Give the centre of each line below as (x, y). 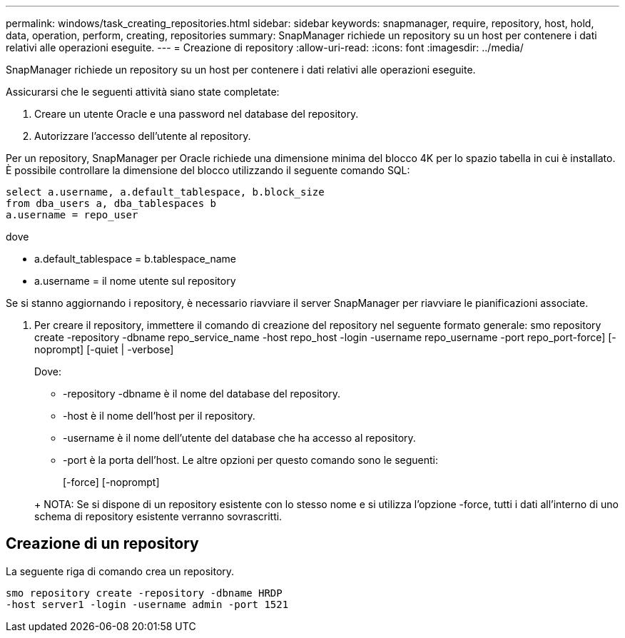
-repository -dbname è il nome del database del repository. (202, 394)
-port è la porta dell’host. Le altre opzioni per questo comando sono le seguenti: (250, 460)
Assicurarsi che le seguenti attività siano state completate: (143, 92)
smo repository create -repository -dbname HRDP (144, 593)
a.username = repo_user (72, 215)
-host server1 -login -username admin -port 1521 (147, 604)
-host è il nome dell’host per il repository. (159, 416)
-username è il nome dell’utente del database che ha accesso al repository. (239, 438)
